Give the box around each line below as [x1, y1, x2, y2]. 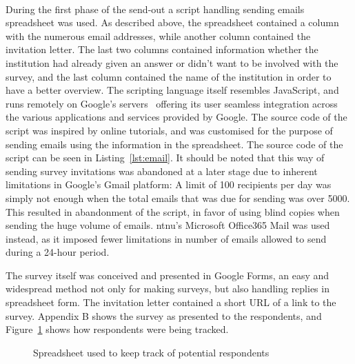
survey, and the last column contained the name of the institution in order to [6, 69, 332, 83]
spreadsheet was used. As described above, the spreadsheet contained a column [6, 15, 339, 30]
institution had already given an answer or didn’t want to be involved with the [6, 55, 338, 70]
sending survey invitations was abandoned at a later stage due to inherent [6, 163, 318, 178]
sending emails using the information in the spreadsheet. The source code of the [6, 136, 343, 151]
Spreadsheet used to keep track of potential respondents [33, 345, 270, 359]
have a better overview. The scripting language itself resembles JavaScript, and [6, 83, 339, 97]
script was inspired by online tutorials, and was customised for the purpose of [6, 123, 333, 137]
